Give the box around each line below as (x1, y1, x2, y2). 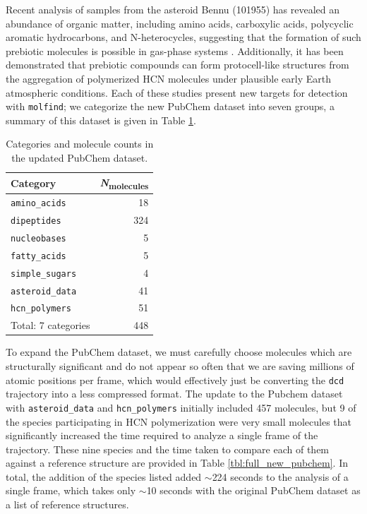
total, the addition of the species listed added (6, 469, 202, 484)
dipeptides (11, 215, 61, 226)
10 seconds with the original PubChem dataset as (146, 483, 361, 498)
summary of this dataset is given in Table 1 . (6, 112, 196, 127)
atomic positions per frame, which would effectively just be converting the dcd (6, 372, 344, 387)
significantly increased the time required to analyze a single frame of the (6, 428, 318, 443)
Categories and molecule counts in (6, 136, 154, 151)
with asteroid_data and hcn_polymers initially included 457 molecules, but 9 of (6, 400, 356, 414)
